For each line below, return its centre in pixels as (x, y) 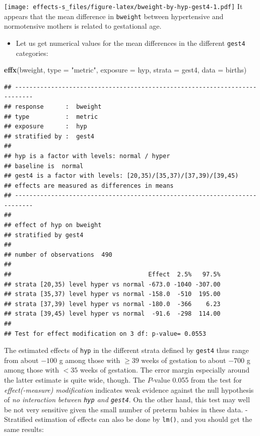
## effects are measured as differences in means (89, 186)
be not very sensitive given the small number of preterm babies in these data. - (126, 409)
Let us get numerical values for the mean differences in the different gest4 (131, 43)
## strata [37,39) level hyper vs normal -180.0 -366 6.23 (112, 304)
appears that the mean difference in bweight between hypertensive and (114, 16)
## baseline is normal (44, 166)
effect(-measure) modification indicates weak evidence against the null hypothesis (129, 389)
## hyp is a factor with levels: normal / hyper (87, 156)
